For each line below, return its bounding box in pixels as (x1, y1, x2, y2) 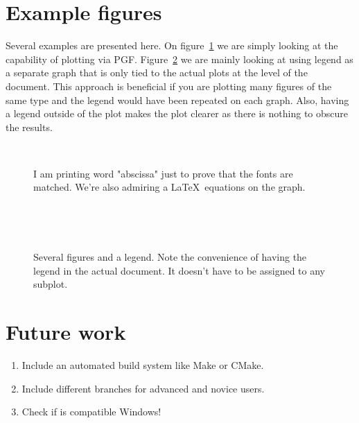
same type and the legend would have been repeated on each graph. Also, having (6, 92, 349, 107)
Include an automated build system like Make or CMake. (21, 358, 264, 372)
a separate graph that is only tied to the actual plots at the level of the (6, 65, 308, 80)
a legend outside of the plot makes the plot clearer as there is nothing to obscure (6, 106, 349, 121)
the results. (6, 119, 53, 134)
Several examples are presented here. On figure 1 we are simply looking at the (6, 38, 338, 53)
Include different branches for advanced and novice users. (21, 381, 265, 395)
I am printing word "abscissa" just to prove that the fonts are (33, 166, 293, 180)
